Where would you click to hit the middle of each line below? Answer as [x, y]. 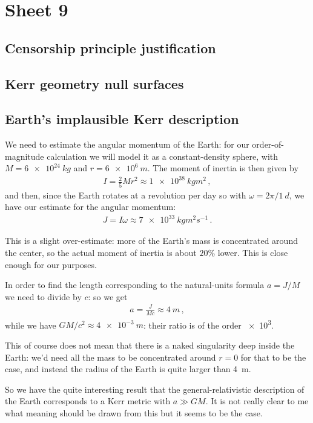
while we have [31, 325]
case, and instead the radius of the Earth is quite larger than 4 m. [128, 369]
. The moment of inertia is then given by [223, 168]
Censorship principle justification [110, 48]
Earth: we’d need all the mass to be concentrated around [110, 357]
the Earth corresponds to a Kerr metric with [88, 401]
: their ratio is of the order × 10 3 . [209, 324]
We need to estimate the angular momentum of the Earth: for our [127, 144]
